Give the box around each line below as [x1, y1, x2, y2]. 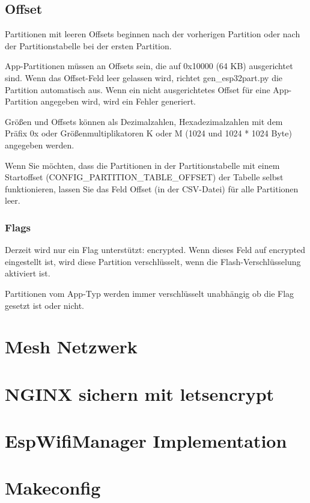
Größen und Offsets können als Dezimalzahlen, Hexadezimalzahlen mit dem [5, 115, 283, 127]
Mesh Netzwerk [5, 334, 138, 359]
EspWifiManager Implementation [5, 428, 287, 453]
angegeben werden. [5, 138, 74, 151]
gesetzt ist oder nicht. [5, 299, 85, 311]
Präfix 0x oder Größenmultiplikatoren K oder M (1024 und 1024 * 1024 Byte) [5, 127, 292, 139]
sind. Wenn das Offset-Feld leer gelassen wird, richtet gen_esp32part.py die [5, 71, 283, 84]
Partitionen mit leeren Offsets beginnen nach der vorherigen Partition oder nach [5, 28, 300, 40]
